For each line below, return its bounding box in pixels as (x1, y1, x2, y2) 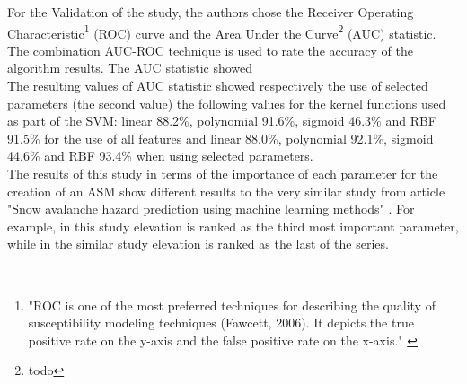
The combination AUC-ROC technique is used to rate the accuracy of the (7, 40, 413, 59)
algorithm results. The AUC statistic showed (7, 58, 253, 77)
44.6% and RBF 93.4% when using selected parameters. (7, 146, 313, 165)
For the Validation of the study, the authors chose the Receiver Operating (7, 3, 414, 21)
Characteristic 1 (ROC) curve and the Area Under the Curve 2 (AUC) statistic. (7, 21, 436, 42)
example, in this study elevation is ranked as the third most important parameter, (7, 216, 459, 235)
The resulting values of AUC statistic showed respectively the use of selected (7, 76, 428, 95)
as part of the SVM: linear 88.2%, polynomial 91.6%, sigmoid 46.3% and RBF (7, 111, 437, 130)
